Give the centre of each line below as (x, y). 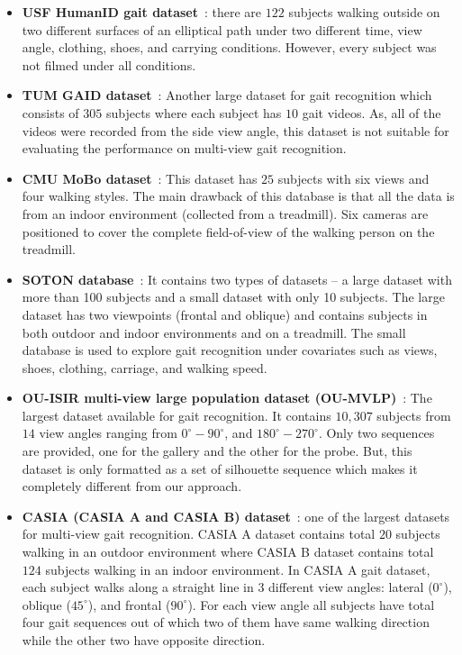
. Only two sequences (376, 433)
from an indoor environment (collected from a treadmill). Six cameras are (225, 213)
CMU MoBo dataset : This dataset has (140, 178)
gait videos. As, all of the (371, 112)
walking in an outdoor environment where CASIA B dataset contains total (228, 552)
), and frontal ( (129, 604)
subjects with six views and (353, 178)
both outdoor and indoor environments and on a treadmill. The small (214, 332)
